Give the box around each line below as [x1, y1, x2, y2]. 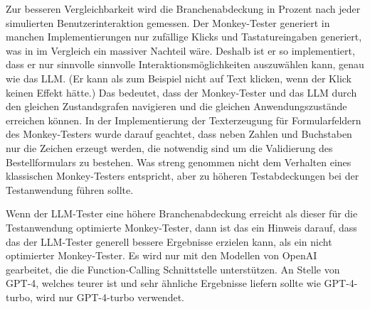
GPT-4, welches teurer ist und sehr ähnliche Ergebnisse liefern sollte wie [6, 276, 321, 291]
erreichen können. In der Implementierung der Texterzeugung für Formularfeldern [6, 112, 361, 127]
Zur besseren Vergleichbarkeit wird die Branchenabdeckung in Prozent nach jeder [6, 1, 361, 16]
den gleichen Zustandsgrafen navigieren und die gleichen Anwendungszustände [6, 99, 347, 114]
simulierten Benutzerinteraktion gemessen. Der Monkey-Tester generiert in [6, 15, 330, 30]
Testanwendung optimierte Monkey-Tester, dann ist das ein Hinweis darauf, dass [6, 219, 357, 234]
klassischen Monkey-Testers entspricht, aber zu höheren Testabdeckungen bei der [6, 168, 359, 183]
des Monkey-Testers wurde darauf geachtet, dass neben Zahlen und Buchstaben [6, 126, 352, 141]
